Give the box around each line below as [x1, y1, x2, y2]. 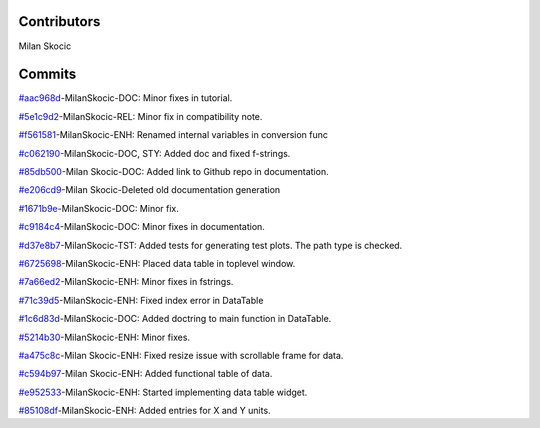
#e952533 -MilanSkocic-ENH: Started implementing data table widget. [18, 386, 308, 398]
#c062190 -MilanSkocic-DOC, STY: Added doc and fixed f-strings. [18, 147, 291, 159]
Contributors [18, 13, 101, 30]
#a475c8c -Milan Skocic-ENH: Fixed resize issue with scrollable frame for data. [18, 349, 344, 361]
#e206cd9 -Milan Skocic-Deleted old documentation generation [18, 184, 281, 196]
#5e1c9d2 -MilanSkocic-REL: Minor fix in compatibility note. [18, 110, 263, 122]
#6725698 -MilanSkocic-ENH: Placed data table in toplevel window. [18, 257, 296, 269]
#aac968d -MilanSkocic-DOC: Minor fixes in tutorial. [18, 92, 233, 104]
